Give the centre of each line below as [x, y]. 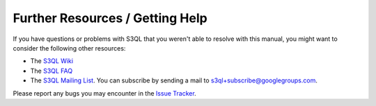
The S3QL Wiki [52, 61]
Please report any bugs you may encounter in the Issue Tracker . [104, 93]
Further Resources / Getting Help [110, 18]
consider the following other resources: [69, 48]
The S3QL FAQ [52, 71]
